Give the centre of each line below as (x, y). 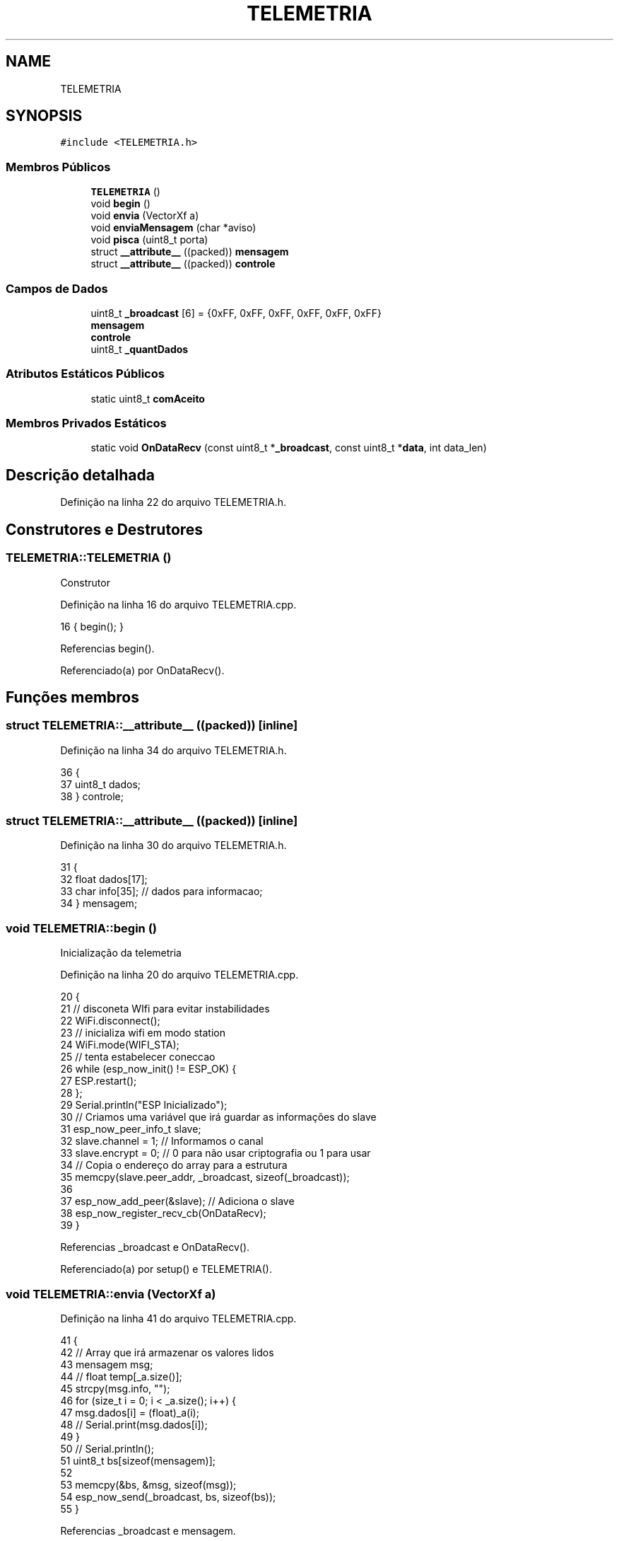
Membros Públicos (58, 167)
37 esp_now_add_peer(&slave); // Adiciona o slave (177, 1201)
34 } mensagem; (99, 904)
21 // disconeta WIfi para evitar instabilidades (165, 1009)
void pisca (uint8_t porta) (149, 240)
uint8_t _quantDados (140, 349)
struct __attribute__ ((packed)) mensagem (190, 252)
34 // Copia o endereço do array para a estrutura (174, 1165)
